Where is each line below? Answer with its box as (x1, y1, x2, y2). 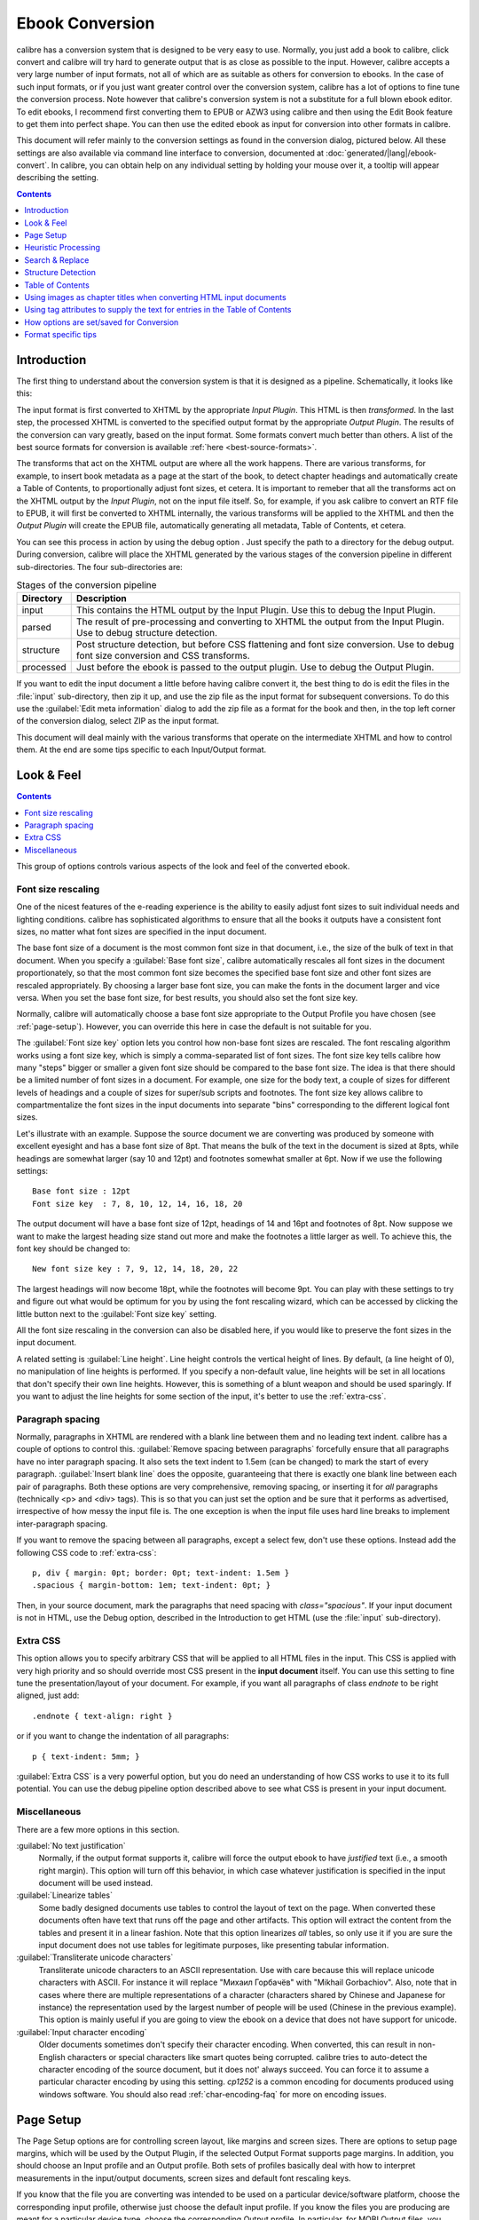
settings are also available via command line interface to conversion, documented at (16, 147, 324, 158)
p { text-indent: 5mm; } (32, 1751, 140, 1762)
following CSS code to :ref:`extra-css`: (16, 1547, 157, 1558)
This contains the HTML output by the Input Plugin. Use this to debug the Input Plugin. (75, 604, 436, 616)
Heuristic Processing (24, 242, 101, 253)
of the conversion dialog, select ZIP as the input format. (16, 716, 220, 726)
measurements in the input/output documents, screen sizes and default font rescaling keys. (16, 2172, 351, 2184)
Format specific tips (24, 329, 98, 340)
